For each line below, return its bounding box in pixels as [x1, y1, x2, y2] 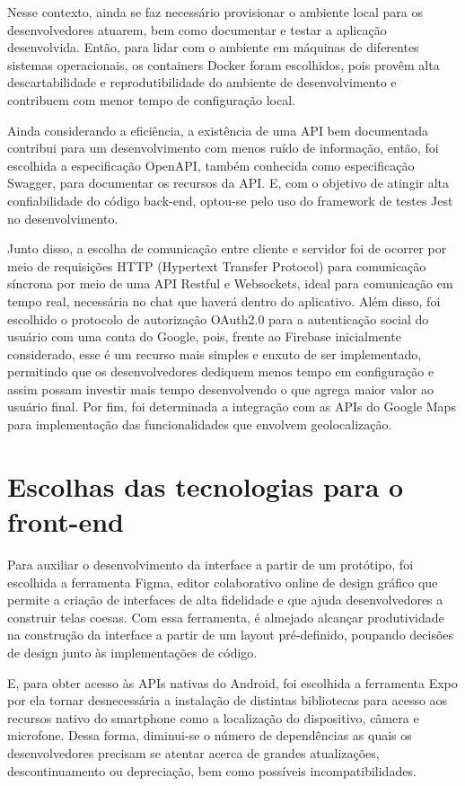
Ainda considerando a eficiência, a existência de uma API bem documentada [7, 120, 428, 139]
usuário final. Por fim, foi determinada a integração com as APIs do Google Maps [7, 397, 456, 416]
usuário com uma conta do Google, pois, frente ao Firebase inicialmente [7, 327, 401, 346]
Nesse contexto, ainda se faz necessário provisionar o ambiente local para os [7, 3, 424, 21]
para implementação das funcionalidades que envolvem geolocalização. [7, 415, 392, 434]
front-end [7, 503, 124, 540]
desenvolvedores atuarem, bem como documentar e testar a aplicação [7, 20, 387, 39]
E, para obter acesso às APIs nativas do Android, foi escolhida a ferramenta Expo [7, 673, 458, 692]
